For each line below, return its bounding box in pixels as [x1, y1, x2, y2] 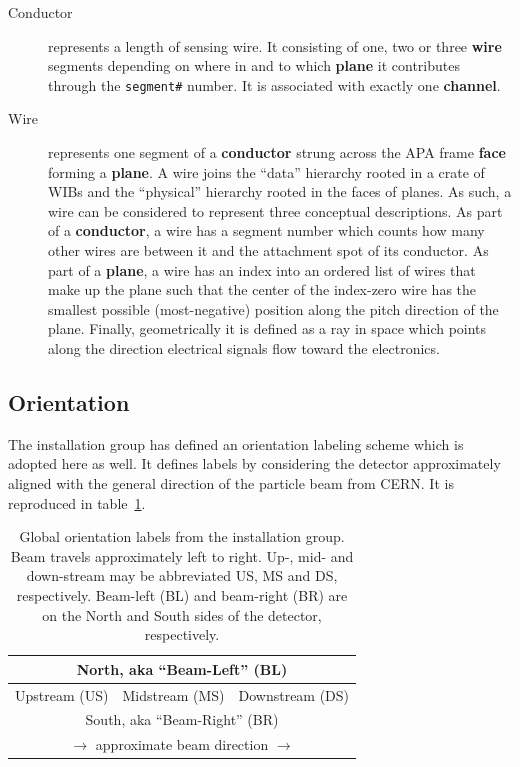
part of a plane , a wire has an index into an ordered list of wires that [48, 259, 476, 280]
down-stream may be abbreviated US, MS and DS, [26, 565, 338, 586]
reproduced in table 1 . [8, 492, 146, 513]
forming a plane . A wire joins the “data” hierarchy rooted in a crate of [48, 161, 485, 182]
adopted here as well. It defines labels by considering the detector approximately [8, 453, 501, 474]
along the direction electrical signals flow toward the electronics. [48, 337, 440, 358]
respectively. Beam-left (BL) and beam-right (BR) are [16, 584, 348, 605]
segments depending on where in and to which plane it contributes [48, 55, 460, 76]
